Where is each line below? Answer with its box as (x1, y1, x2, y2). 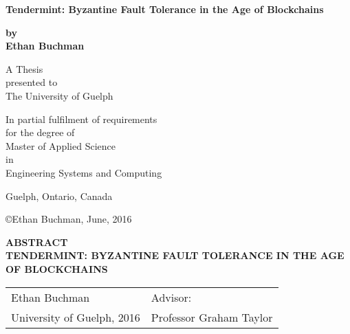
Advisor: (151, 289, 192, 305)
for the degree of (6, 125, 75, 140)
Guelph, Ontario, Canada (6, 188, 113, 203)
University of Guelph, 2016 (11, 309, 140, 325)
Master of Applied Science (6, 138, 116, 153)
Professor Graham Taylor (151, 309, 273, 325)
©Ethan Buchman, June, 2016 (6, 212, 132, 226)
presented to (6, 75, 58, 89)
